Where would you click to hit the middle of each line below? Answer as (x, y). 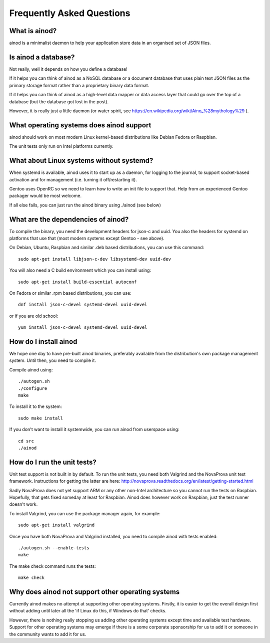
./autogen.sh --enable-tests (54, 548)
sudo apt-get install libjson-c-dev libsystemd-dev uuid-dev (94, 259)
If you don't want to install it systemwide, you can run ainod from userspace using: (94, 430)
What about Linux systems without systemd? (81, 161)
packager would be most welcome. (45, 196)
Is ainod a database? (42, 57)
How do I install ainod (43, 342)
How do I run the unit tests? (53, 462)
